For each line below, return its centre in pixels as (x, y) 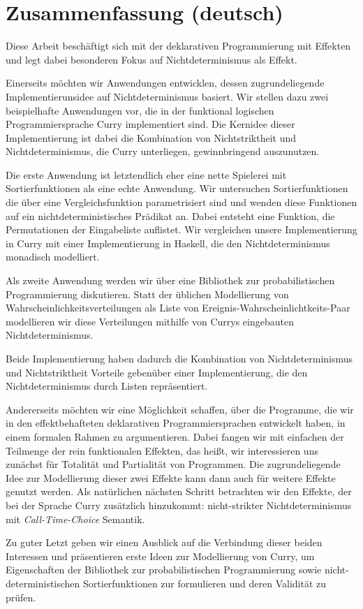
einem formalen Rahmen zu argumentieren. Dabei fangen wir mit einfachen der (175, 436)
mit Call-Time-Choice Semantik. (75, 519)
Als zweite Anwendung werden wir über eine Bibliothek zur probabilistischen (170, 280)
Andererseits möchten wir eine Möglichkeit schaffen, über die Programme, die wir (180, 409)
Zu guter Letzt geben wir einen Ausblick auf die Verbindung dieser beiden (164, 542)
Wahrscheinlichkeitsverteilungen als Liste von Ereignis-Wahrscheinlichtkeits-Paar (178, 308)
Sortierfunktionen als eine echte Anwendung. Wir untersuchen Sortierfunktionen (177, 188)
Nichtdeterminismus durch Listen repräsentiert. (107, 386)
